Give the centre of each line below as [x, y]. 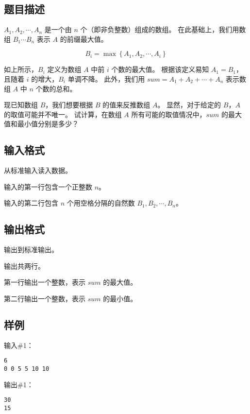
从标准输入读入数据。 [38, 170]
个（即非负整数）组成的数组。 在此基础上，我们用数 [163, 29]
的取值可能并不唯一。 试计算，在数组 [63, 114]
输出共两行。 [24, 266]
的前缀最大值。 [84, 39]
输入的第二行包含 [31, 203]
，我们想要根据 [69, 105]
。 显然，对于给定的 [189, 105]
